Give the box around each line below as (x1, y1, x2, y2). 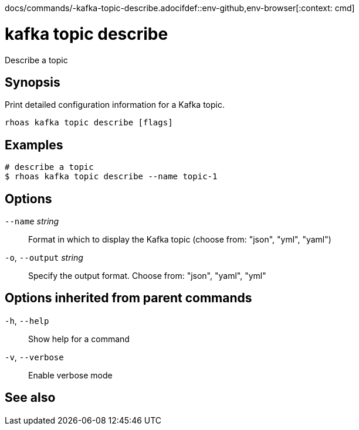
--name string (5, 216, 59, 227)
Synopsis (5, 74, 60, 90)
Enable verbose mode (28, 370, 113, 380)
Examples (5, 137, 63, 152)
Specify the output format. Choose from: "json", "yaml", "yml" (28, 271, 266, 281)
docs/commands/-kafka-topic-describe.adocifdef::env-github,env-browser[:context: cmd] (5, 3, 355, 13)
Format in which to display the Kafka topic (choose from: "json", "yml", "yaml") (28, 234, 331, 245)
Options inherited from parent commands (5, 291, 252, 306)
